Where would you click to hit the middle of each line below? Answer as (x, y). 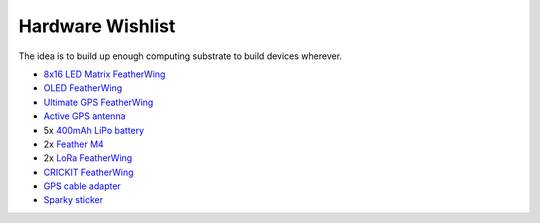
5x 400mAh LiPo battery (94, 130)
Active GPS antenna (84, 116)
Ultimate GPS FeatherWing (98, 102)
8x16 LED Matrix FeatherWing (104, 74)
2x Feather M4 (73, 144)
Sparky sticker (73, 200)
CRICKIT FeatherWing (88, 172)
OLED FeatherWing (83, 88)
